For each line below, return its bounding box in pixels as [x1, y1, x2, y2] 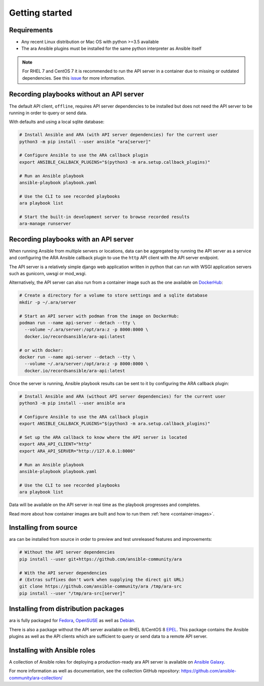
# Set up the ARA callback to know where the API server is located [19, 435, 187, 440]
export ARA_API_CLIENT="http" [19, 441, 92, 447]
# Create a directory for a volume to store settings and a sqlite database [19, 293, 208, 298]
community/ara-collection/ [9, 675, 63, 681]
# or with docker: [19, 347, 64, 353]
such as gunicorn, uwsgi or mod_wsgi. [9, 271, 87, 277]
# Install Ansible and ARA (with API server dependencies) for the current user [19, 132, 218, 138]
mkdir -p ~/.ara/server [19, 300, 77, 305]
